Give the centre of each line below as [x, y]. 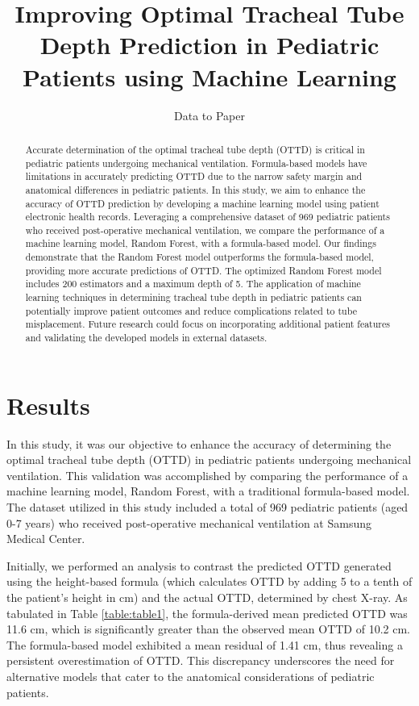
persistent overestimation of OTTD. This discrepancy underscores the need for [201, 660]
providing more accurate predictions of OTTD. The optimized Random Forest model [203, 270]
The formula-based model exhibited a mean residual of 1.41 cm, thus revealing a [205, 644]
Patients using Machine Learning [209, 76]
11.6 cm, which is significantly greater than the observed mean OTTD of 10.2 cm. [209, 629]
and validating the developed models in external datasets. [146, 338]
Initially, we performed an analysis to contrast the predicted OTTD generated [199, 565]
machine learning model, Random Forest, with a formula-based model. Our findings [201, 243]
